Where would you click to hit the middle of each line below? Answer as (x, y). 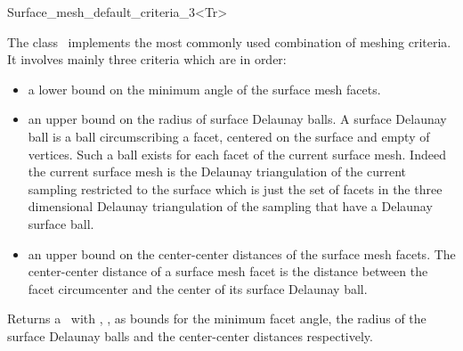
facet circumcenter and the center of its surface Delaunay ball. (198, 288)
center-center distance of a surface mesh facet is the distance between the (228, 271)
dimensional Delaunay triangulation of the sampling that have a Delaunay (230, 206)
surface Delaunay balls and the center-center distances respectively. (190, 335)
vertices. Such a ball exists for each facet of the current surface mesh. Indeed (237, 154)
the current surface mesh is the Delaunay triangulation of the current (217, 171)
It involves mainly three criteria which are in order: (147, 59)
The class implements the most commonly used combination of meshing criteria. (229, 41)
